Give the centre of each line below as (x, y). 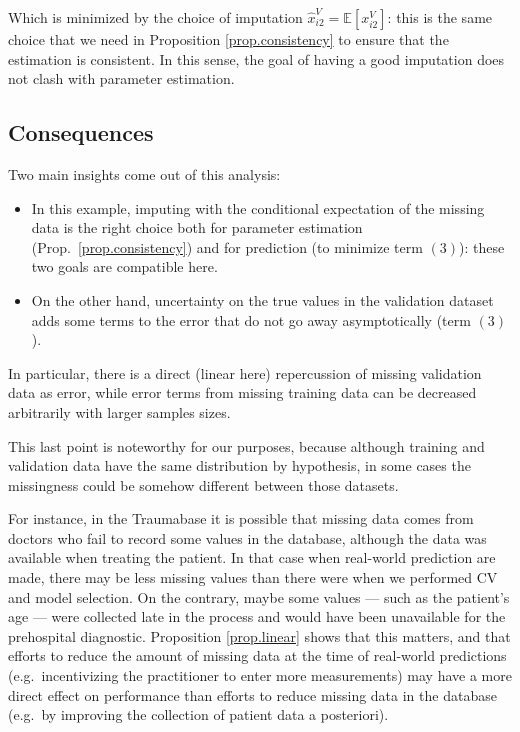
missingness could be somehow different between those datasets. (203, 484)
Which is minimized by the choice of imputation (155, 17)
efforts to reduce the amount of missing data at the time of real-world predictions (257, 655)
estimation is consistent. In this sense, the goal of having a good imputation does (256, 58)
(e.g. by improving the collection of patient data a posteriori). (198, 714)
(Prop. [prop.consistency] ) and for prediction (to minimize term (227, 246)
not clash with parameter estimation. (121, 78)
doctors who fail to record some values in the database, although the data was (247, 537)
